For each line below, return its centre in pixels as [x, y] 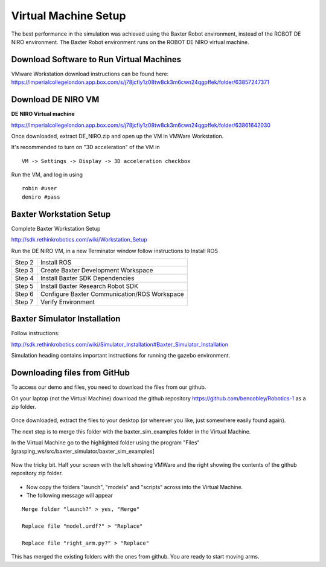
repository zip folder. [37, 473]
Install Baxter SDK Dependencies [87, 278]
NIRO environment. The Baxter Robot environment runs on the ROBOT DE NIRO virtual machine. [130, 42]
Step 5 [24, 286]
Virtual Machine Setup [69, 16]
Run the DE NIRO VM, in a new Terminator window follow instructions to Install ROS [115, 251]
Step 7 [24, 302]
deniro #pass [41, 197]
